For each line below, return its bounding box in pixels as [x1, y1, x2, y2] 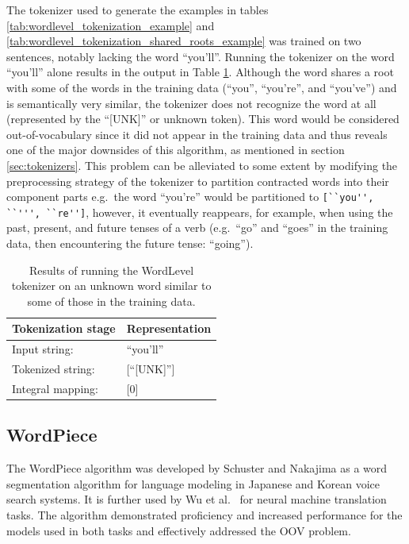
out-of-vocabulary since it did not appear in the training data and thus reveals [6, 125, 388, 142]
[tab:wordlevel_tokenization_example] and [6, 17, 215, 33]
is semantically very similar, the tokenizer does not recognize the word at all [6, 95, 377, 111]
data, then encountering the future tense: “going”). [6, 235, 254, 252]
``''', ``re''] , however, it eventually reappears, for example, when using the [6, 203, 393, 220]
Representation [126, 320, 212, 337]
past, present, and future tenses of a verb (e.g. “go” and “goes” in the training [6, 219, 388, 236]
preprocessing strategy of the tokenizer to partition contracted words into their [6, 172, 389, 189]
